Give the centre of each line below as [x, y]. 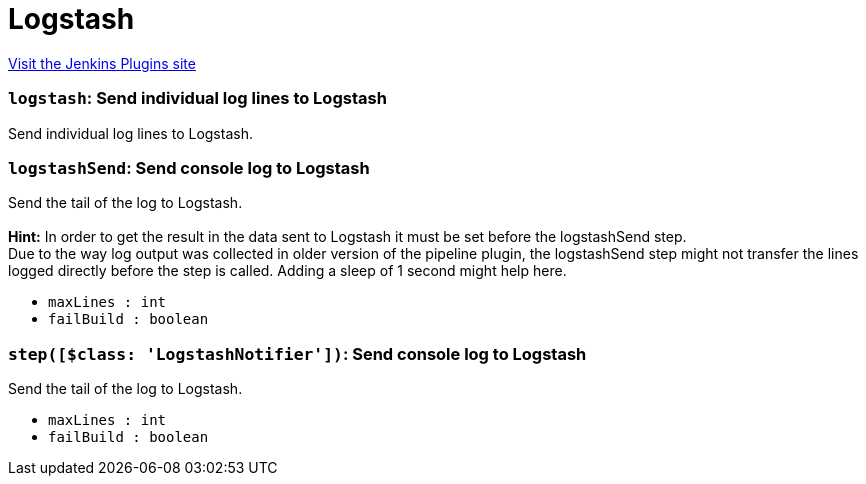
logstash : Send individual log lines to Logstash [197, 98]
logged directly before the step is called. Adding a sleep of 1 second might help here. [287, 271]
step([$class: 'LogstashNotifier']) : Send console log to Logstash [297, 353]
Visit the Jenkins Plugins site [102, 63]
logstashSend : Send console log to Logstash [189, 167]
